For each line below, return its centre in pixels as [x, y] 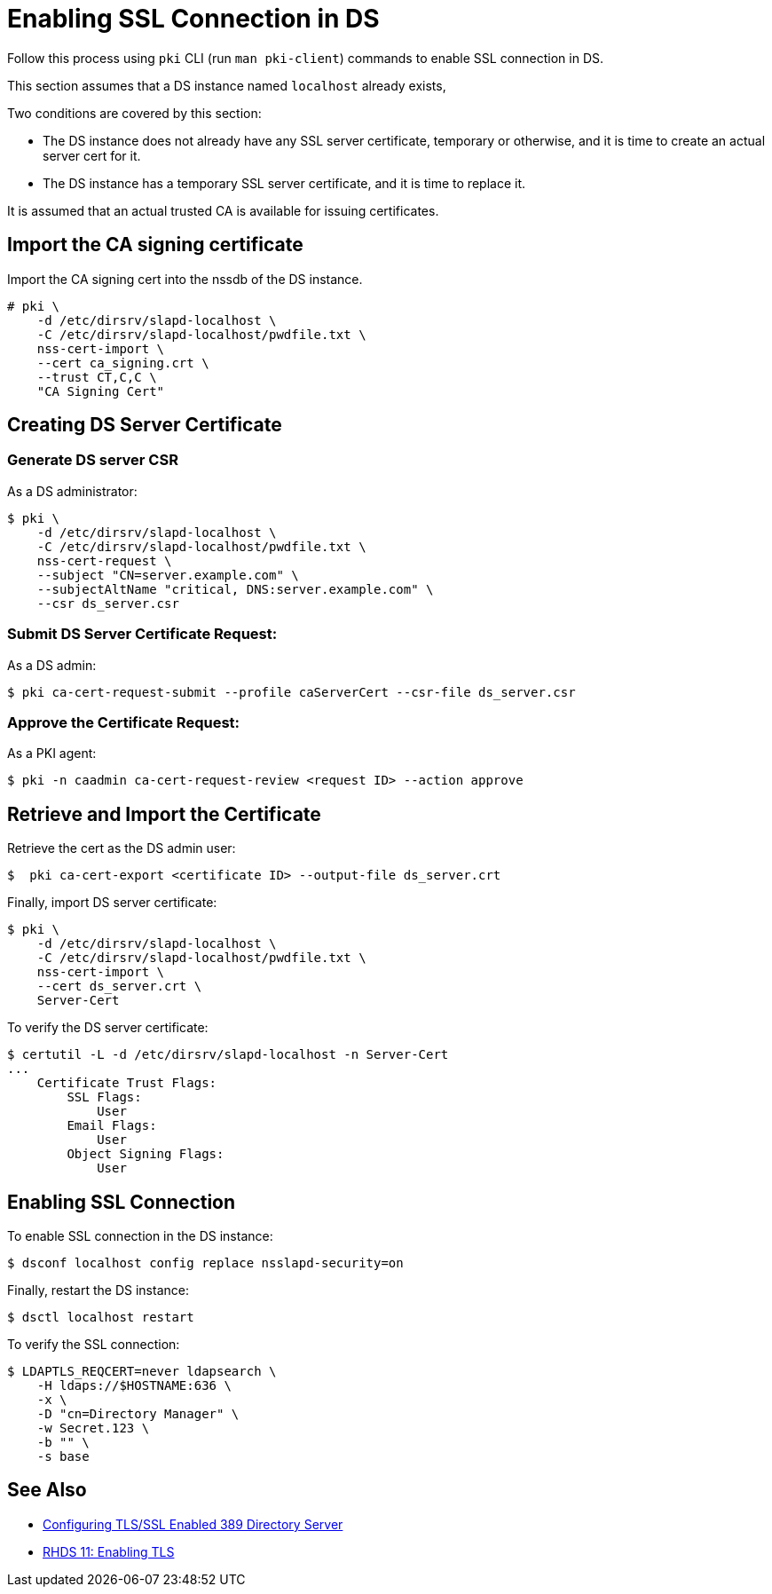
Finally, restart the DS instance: [98, 1290]
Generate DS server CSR [93, 460]
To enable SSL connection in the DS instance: [140, 1236]
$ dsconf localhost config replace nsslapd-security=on [205, 1263]
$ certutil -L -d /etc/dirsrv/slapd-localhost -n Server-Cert [228, 1055]
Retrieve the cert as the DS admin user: [122, 848]
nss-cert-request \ [104, 560]
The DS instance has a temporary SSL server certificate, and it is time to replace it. [284, 183]
